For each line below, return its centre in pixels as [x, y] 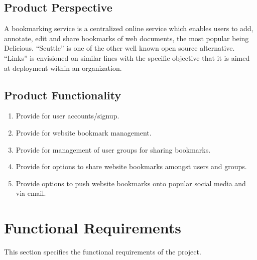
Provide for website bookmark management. [84, 132]
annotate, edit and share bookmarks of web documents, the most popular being [126, 38]
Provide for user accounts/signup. [68, 116]
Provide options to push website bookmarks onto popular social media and [131, 183]
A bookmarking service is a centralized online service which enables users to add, [129, 28]
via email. [31, 193]
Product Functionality [63, 95]
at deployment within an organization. [63, 68]
